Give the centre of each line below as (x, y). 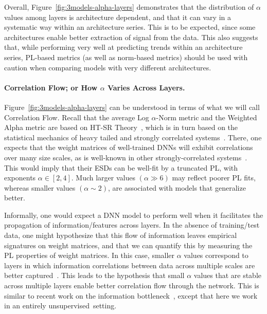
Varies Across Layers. (146, 87)
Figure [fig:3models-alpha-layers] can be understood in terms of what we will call (132, 107)
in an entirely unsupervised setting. (60, 306)
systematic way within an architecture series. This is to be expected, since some (130, 27)
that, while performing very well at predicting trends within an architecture (123, 47)
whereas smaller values (40, 187)
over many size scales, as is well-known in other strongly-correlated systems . (126, 157)
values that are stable (228, 275)
